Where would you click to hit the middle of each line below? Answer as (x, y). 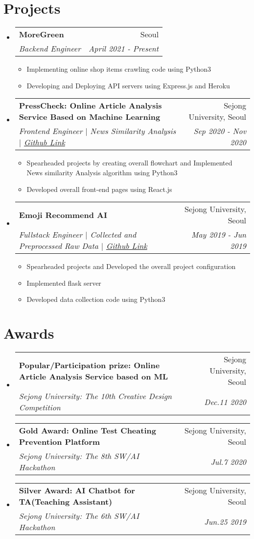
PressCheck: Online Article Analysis (90, 106)
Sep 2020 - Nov (220, 131)
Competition (40, 407)
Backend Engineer (50, 49)
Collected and (113, 235)
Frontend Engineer (51, 131)
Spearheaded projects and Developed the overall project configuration (131, 266)
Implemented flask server (64, 283)
